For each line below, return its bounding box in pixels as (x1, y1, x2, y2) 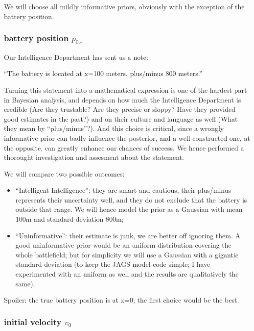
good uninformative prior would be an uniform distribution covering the (15, 240, 231, 250)
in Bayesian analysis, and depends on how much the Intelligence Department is (4, 94, 241, 104)
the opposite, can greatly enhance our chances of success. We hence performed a (4, 142, 244, 153)
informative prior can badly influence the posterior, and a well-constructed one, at (4, 132, 250, 143)
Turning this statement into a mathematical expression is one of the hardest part (4, 84, 247, 95)
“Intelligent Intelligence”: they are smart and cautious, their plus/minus (15, 185, 231, 195)
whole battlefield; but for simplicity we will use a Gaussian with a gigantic (15, 249, 238, 259)
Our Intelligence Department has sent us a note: (4, 51, 148, 62)
